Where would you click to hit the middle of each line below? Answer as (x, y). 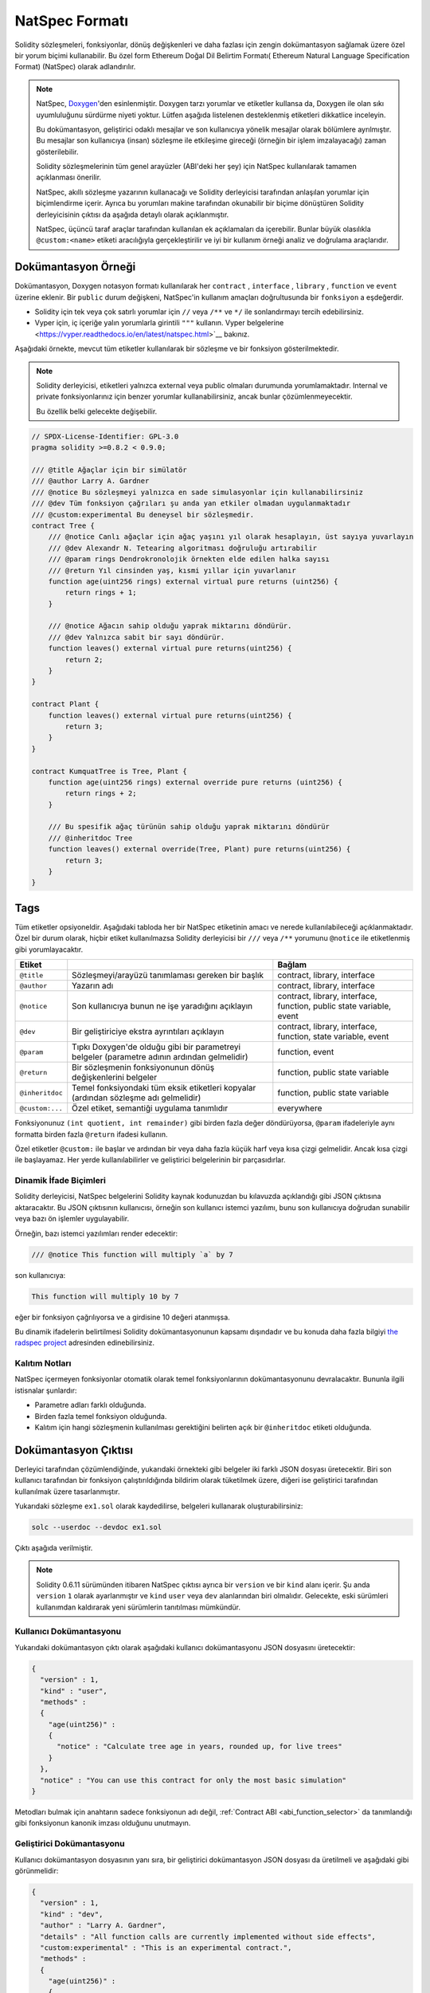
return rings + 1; (101, 593)
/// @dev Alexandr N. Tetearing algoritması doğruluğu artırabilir (183, 548)
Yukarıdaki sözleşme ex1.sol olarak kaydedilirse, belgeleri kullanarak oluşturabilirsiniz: (159, 1506)
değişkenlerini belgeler (115, 1078)
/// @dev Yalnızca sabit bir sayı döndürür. (137, 637)
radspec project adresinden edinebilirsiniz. (85, 1342)
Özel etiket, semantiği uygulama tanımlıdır (150, 1108)
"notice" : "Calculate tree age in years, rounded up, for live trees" (199, 1747)
